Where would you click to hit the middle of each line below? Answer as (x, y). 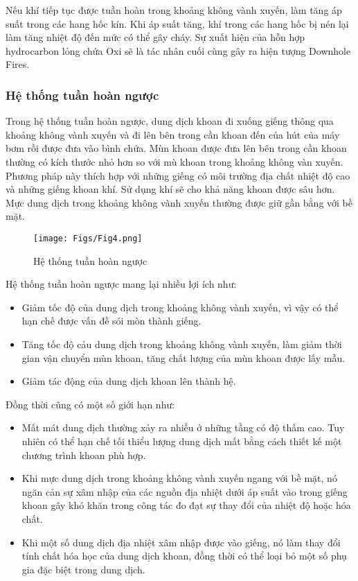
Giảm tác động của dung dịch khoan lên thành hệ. (129, 381)
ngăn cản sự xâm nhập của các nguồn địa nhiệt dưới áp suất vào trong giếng (185, 491)
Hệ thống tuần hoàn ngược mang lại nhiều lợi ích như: (121, 284)
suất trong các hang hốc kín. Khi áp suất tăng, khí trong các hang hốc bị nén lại (177, 23)
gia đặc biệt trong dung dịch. (83, 569)
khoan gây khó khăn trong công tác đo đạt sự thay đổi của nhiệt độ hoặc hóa (186, 505)
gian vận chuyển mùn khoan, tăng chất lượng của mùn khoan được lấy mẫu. (184, 357)
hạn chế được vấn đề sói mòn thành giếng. (111, 321)
